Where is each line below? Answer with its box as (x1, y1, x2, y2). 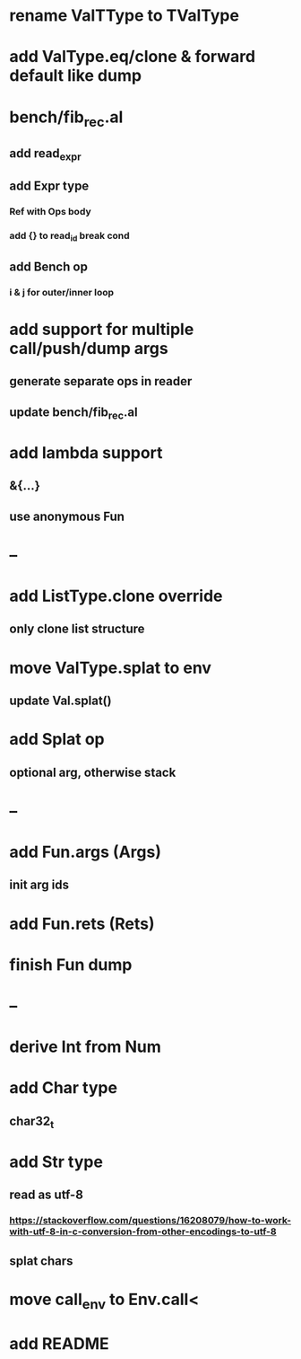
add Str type (9, 1152, 103, 1172)
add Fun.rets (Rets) (9, 913, 155, 934)
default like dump (9, 66, 142, 86)
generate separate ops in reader (9, 374, 193, 389)
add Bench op (9, 259, 88, 274)
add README (9, 1333, 109, 1354)
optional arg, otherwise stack (9, 764, 176, 780)
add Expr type (9, 179, 90, 194)
